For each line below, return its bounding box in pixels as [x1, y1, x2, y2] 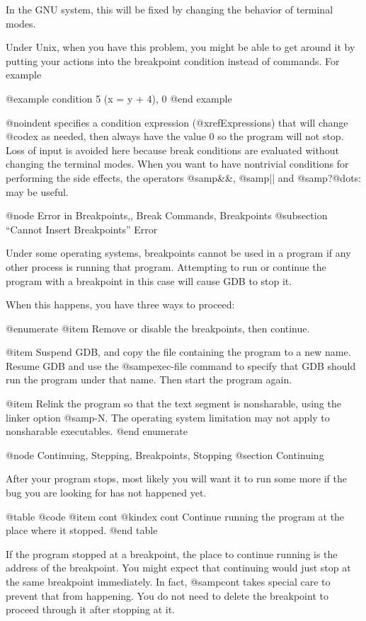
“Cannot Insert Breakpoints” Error [6, 221, 158, 236]
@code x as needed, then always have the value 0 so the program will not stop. [6, 129, 344, 144]
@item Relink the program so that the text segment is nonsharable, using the [6, 396, 341, 411]
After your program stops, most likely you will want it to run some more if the [6, 471, 347, 486]
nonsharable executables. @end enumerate [6, 424, 188, 439]
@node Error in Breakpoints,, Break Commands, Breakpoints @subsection [6, 208, 328, 223]
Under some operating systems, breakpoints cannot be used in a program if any [6, 245, 351, 260]
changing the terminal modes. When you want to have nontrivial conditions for [6, 156, 349, 171]
